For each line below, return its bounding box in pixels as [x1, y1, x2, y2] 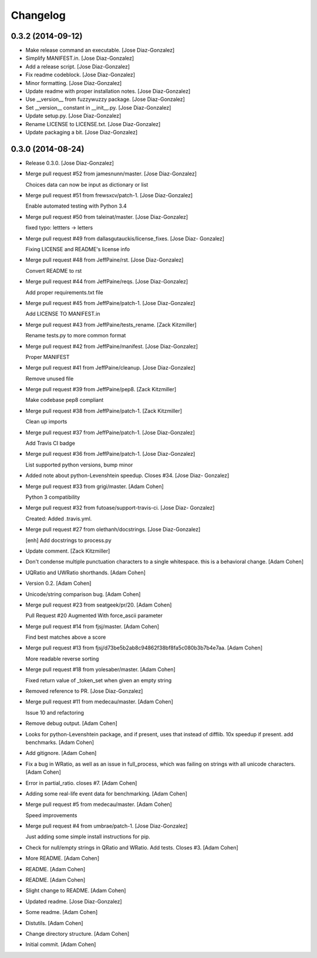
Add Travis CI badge [25, 440, 76, 447]
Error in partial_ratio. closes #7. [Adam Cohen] [25, 779, 137, 786]
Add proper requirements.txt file [25, 289, 104, 296]
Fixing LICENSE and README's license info [25, 246, 130, 252]
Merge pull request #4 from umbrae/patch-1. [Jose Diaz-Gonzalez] [25, 822, 188, 830]
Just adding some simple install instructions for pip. [25, 833, 150, 840]
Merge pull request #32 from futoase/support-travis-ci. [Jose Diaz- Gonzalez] [25, 505, 215, 512]
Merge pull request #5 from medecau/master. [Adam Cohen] [25, 801, 173, 808]
